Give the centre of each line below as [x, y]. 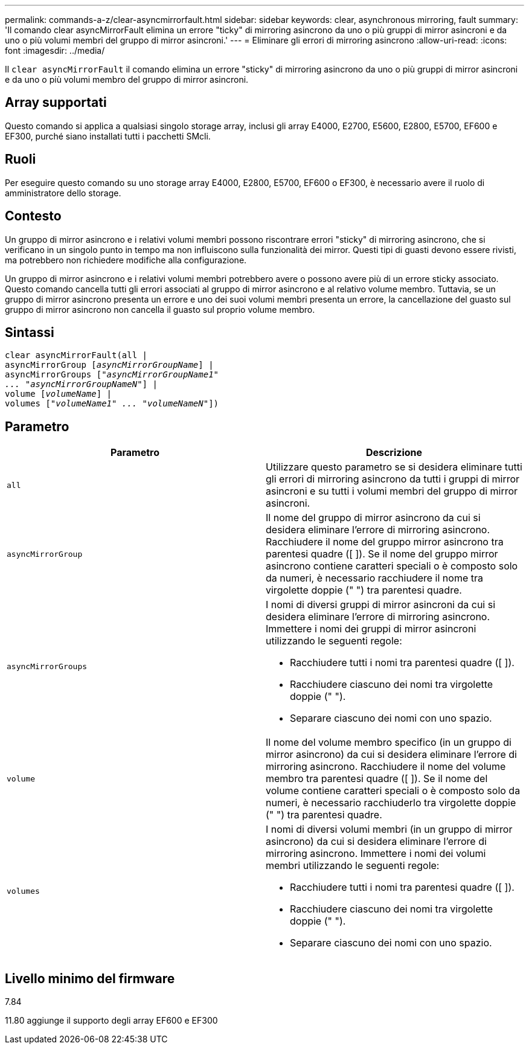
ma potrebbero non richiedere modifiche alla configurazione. [126, 260]
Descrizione [394, 453]
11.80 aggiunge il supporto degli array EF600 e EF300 [111, 1021]
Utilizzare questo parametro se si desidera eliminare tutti [394, 467]
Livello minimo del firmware [90, 978]
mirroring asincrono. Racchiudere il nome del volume [386, 767]
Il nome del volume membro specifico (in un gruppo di [389, 743]
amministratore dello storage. [63, 193]
